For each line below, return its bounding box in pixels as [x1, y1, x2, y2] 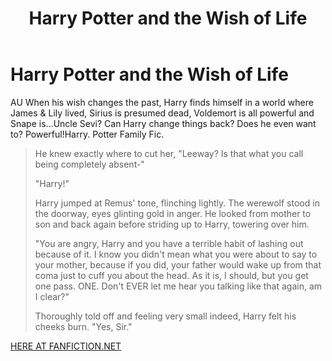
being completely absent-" [34, 158, 145, 170]
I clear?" [34, 290, 70, 302]
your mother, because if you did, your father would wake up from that [34, 258, 322, 271]
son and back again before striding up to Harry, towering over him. [34, 218, 310, 230]
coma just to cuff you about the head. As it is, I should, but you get [34, 269, 309, 281]
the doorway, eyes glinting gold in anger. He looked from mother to [34, 207, 312, 219]
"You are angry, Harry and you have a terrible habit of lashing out [34, 237, 304, 249]
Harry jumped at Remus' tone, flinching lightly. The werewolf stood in [34, 197, 320, 209]
